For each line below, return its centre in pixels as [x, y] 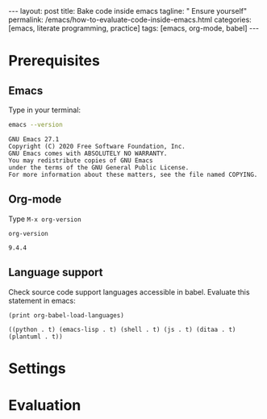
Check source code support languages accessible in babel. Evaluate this [129, 291]
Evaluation [45, 405]
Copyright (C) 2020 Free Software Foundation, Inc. [97, 146]
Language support [56, 272]
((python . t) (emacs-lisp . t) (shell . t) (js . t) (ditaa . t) [122, 329]
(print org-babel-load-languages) [67, 315]
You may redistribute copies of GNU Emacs [81, 160]
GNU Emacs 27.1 [34, 139]
